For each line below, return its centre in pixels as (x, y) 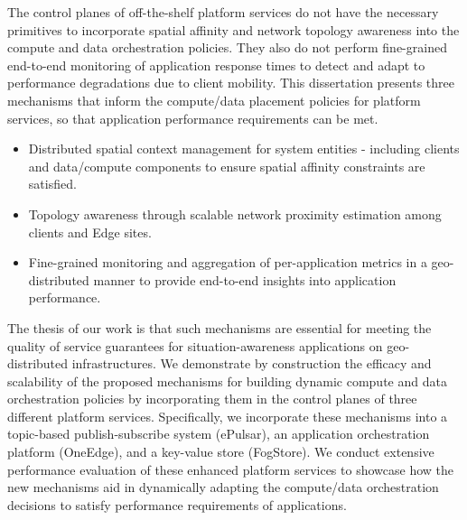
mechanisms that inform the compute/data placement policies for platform (214, 100)
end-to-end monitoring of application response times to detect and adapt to (216, 65)
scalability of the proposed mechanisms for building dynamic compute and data (227, 381)
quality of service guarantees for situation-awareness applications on (195, 345)
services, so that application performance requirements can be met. (193, 118)
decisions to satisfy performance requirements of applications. (177, 504)
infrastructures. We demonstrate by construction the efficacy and (252, 363)
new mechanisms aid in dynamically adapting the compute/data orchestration (223, 487)
